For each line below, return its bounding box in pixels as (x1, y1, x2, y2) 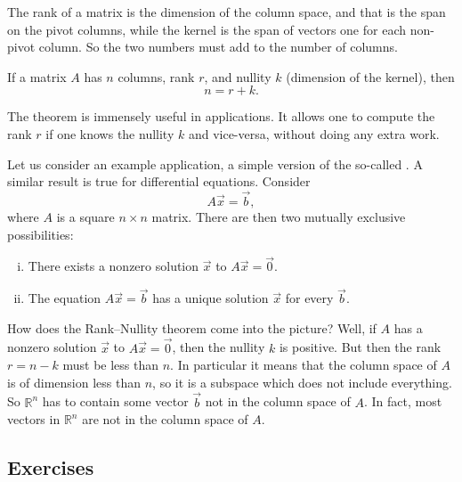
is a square (56, 207, 115, 225)
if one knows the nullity (45, 124, 174, 143)
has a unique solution (152, 289, 269, 307)
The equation (28, 289, 101, 307)
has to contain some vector (42, 392, 189, 411)
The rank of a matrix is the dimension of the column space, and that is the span (7, 3, 446, 20)
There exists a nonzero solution (28, 257, 199, 275)
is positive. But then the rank (279, 338, 442, 356)
